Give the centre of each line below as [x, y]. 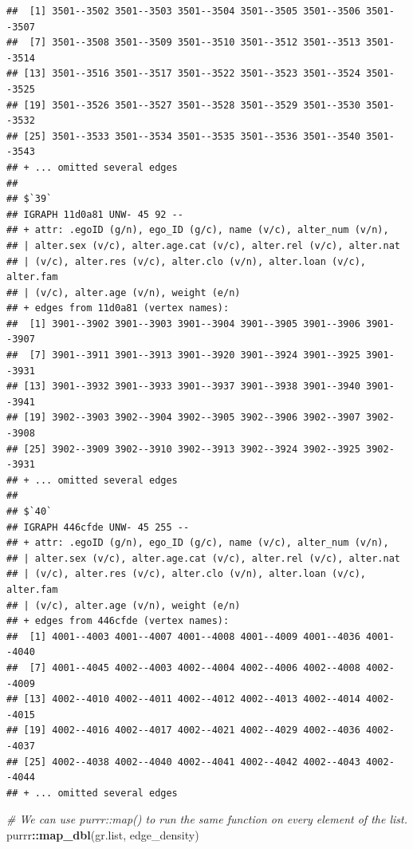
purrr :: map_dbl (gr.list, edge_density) [103, 834]
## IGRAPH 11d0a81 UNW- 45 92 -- [95, 214]
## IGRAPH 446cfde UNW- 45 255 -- [98, 527]
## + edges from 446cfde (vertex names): [118, 621]
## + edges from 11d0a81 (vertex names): [118, 308]
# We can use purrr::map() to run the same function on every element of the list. [207, 819]
